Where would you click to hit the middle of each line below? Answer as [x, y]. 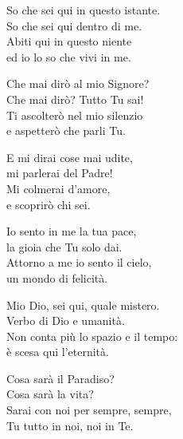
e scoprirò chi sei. [49, 204]
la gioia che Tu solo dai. [64, 246]
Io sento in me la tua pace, [72, 231]
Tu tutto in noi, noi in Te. [70, 425]
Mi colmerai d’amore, [58, 188]
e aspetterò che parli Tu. [66, 131]
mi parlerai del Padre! [60, 173]
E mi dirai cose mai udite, [70, 157]
